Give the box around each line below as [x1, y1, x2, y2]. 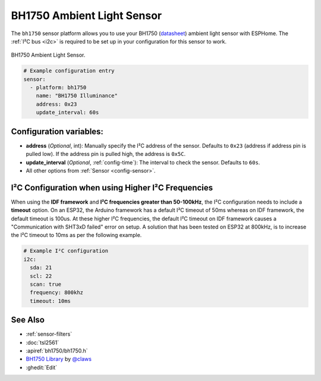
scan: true [30, 280, 62, 288]
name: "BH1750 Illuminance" [36, 92, 118, 99]
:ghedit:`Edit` [26, 364, 58, 371]
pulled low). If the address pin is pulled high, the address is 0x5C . [26, 151, 186, 158]
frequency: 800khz [30, 289, 83, 296]
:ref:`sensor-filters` [26, 330, 73, 338]
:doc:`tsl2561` [26, 339, 59, 346]
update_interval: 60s [36, 109, 99, 116]
